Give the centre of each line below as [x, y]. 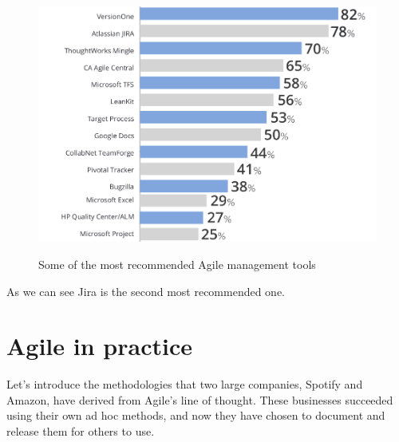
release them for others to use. [81, 431]
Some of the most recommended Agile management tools [177, 264]
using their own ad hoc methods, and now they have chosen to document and [196, 415]
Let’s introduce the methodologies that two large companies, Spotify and [185, 384]
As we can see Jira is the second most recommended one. [146, 291]
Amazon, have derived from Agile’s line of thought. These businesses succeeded [200, 399]
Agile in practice [99, 346]
